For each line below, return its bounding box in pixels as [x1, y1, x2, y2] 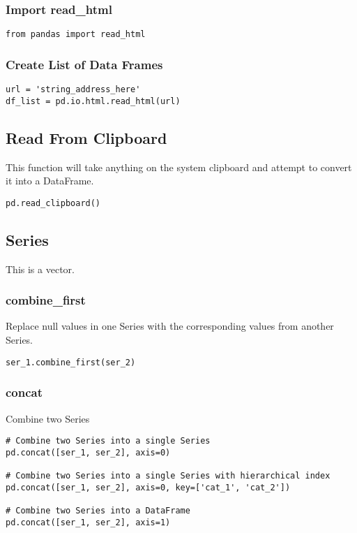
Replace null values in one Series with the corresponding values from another [6, 319, 334, 333]
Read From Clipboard [6, 126, 167, 148]
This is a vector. [6, 261, 75, 276]
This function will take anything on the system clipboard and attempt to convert [6, 159, 352, 174]
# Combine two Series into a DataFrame [6, 506, 190, 516]
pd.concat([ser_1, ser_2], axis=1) [6, 517, 171, 527]
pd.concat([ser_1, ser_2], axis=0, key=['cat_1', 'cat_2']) [6, 482, 291, 492]
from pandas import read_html [6, 29, 146, 40]
